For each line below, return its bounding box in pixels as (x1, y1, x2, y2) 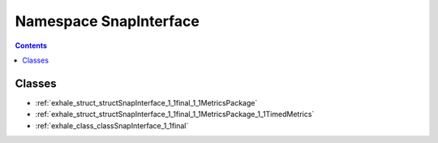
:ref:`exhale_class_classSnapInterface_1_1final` (35, 120, 189, 130)
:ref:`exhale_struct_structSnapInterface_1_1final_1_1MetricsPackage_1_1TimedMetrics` (35, 110, 315, 119)
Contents (15, 41, 48, 50)
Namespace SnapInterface (15, 12, 200, 30)
